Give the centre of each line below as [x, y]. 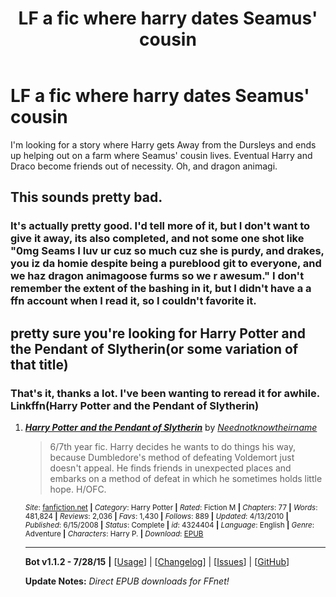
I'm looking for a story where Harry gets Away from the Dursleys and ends [163, 144]
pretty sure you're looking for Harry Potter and [158, 333]
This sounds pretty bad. [86, 197]
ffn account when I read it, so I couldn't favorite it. [133, 301]
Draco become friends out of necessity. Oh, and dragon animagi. [144, 166]
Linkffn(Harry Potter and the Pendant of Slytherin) [135, 405]
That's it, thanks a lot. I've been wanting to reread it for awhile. [165, 393]
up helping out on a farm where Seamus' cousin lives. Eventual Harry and [161, 155]
